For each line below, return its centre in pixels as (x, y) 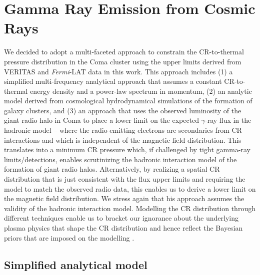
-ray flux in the (228, 120)
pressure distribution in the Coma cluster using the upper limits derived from (123, 61)
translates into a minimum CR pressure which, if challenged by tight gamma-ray (127, 149)
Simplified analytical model (76, 264)
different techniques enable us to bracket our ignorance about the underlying (121, 218)
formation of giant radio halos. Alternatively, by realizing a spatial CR (112, 169)
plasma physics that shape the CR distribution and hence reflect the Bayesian (123, 228)
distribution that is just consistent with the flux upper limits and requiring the (125, 179)
